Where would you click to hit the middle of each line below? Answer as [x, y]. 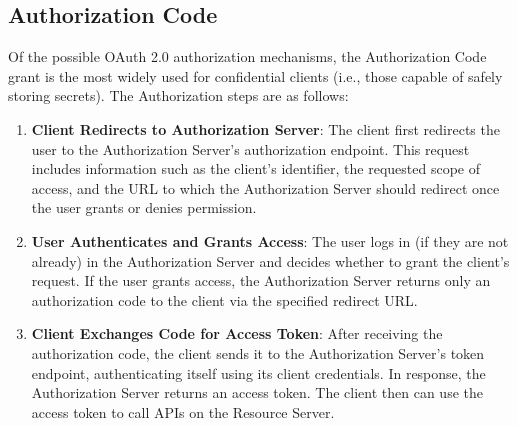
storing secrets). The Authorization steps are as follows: [178, 95]
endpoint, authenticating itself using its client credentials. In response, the [258, 372]
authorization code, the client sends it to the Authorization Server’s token [258, 352]
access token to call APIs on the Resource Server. [183, 411]
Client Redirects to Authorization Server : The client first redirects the [265, 128]
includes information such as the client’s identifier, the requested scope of [255, 168]
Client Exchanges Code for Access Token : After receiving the [237, 333]
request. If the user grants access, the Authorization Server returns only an [261, 280]
